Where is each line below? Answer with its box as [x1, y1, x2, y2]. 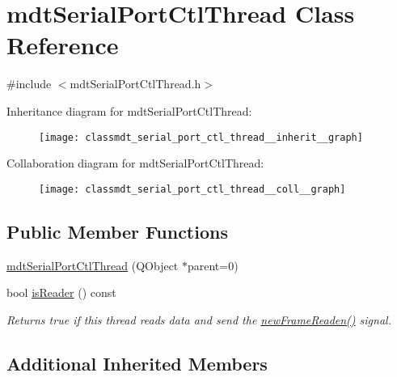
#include [6, 75, 52, 92]
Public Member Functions [6, 218, 228, 244]
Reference [6, 28, 119, 61]
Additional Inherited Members [6, 350, 268, 375]
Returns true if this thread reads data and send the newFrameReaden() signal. [6, 311, 391, 328]
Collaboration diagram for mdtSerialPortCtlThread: [6, 155, 264, 172]
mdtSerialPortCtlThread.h [70, 75, 201, 92]
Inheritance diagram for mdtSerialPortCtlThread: [6, 102, 252, 119]
